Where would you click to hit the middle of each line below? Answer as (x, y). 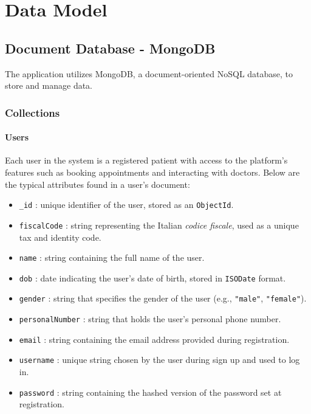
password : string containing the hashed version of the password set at (150, 392)
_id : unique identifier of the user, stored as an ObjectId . (126, 205)
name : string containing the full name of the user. (112, 257)
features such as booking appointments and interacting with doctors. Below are (152, 172)
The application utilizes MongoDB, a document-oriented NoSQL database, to (149, 73)
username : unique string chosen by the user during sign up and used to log (159, 360)
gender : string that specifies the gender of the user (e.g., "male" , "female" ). (163, 298)
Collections (32, 112)
